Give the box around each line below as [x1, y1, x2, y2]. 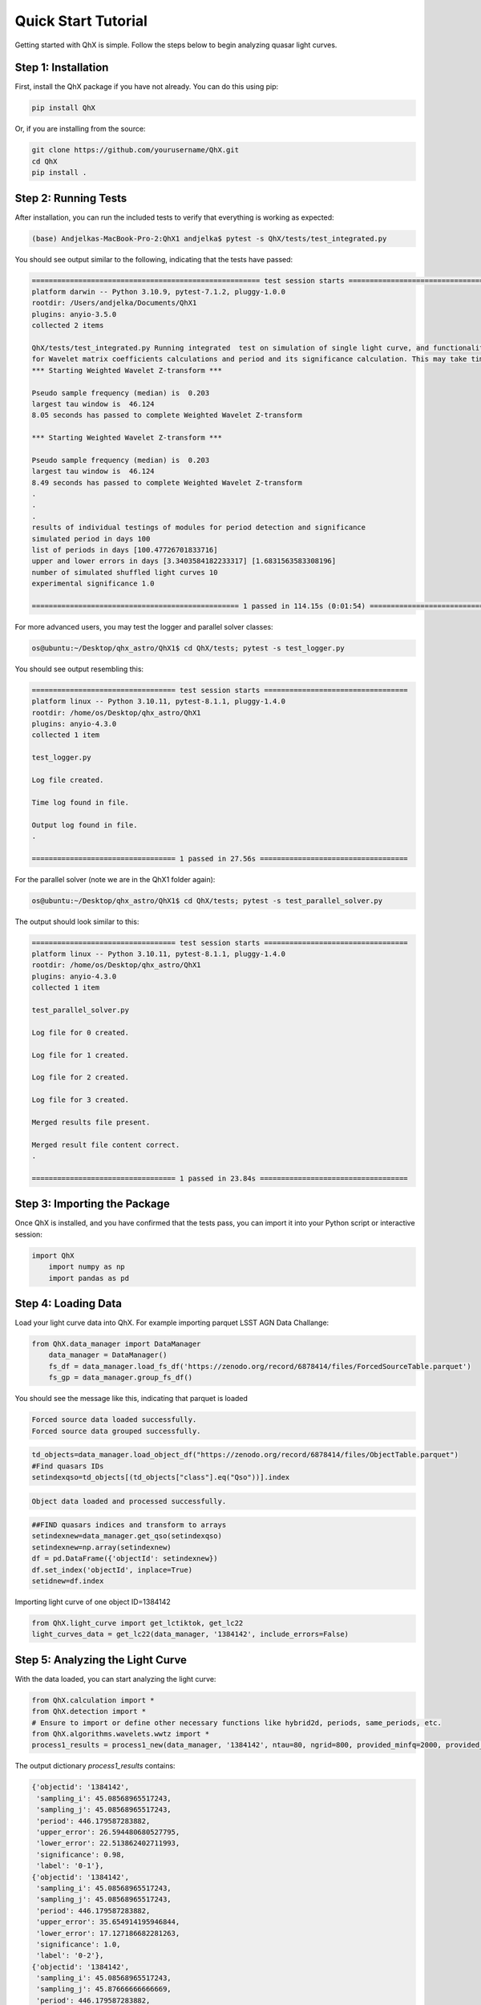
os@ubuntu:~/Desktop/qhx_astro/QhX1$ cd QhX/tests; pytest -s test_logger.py [31, 643, 345, 653]
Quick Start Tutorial [14, 12, 148, 30]
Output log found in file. [31, 820, 138, 829]
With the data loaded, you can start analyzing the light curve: [14, 1674, 216, 1683]
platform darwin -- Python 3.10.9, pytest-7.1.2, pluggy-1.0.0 [31, 287, 286, 297]
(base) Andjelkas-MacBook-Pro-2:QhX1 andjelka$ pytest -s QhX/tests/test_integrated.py [31, 233, 387, 243]
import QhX [31, 1251, 75, 1260]
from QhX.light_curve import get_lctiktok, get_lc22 [31, 1618, 244, 1628]
